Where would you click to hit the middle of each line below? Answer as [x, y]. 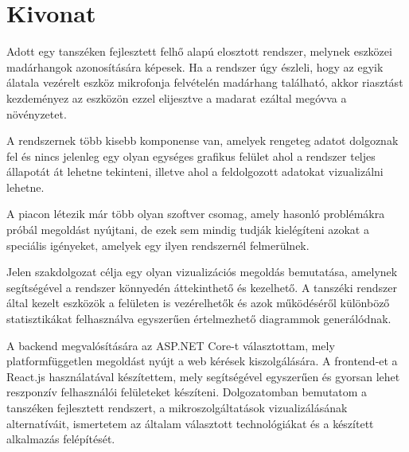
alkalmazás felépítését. [61, 439]
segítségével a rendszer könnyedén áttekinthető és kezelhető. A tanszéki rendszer [202, 287]
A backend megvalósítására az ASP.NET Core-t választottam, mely [171, 345]
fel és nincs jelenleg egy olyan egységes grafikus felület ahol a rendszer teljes [191, 156]
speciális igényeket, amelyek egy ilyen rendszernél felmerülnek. [158, 245]
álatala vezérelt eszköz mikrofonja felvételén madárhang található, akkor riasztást [205, 82]
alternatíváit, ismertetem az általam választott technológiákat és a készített [190, 423]
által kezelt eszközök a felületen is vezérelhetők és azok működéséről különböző [198, 303]
